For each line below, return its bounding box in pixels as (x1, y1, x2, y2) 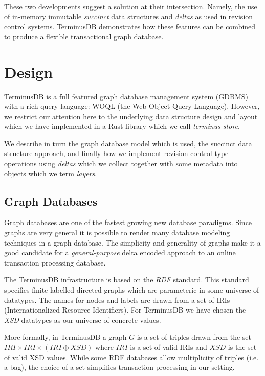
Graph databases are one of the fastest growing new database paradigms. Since (4, 217, 252, 228)
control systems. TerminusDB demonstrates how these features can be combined (4, 21, 256, 32)
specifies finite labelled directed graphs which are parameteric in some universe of (4, 284, 259, 295)
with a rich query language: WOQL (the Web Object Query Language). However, (4, 101, 260, 112)
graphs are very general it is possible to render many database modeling (4, 227, 230, 238)
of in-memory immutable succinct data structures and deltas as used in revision (4, 11, 253, 21)
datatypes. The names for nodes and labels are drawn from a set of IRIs (4, 294, 230, 305)
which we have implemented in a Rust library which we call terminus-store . (4, 121, 240, 131)
